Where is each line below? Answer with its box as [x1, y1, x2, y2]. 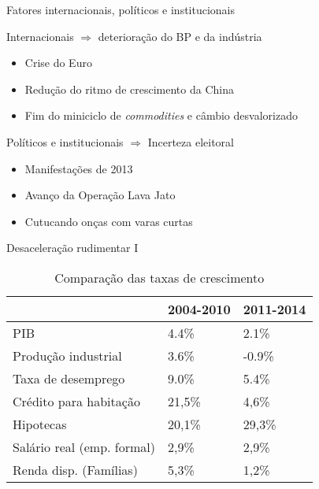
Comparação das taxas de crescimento [54, 268, 265, 287]
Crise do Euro [24, 54, 92, 71]
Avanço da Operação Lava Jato [24, 187, 176, 203]
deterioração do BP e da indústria [98, 28, 262, 44]
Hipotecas [13, 414, 67, 433]
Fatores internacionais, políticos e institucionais [6, 2, 236, 17]
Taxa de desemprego [13, 369, 125, 387]
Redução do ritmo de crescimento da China [24, 80, 234, 97]
